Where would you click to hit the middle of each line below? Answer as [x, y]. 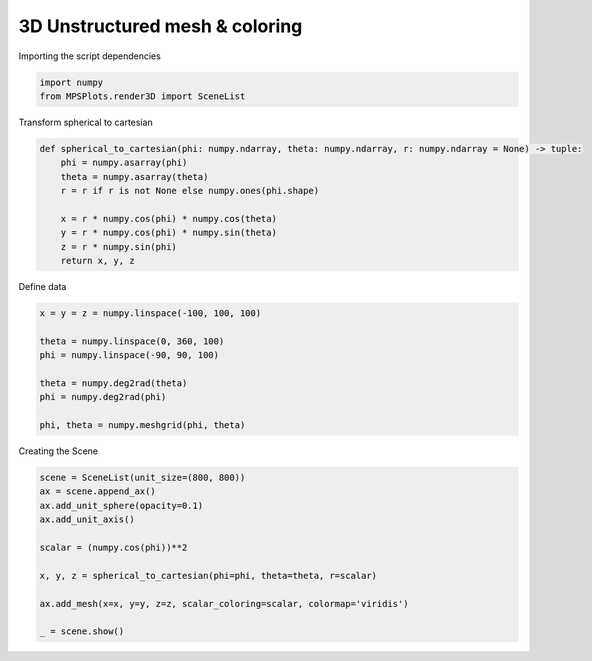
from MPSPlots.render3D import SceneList [142, 96]
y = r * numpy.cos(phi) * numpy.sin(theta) [168, 233]
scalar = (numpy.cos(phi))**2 [113, 548]
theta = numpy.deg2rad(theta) [113, 383]
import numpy [71, 82]
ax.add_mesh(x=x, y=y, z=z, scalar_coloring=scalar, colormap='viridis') [224, 603]
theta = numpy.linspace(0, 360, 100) [132, 341]
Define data [42, 286]
